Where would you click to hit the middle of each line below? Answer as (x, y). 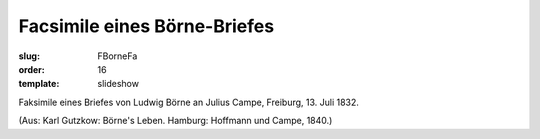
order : (31, 69)
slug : (29, 56)
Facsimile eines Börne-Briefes (146, 26)
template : (39, 84)
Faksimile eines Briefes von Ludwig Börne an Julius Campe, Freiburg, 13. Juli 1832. (189, 102)
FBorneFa (117, 56)
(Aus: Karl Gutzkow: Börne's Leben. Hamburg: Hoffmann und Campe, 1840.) (175, 121)
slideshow (118, 84)
